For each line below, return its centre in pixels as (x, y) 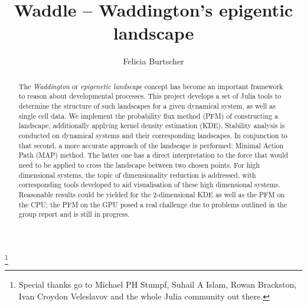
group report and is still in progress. (74, 214)
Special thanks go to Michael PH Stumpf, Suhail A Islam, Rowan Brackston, (158, 284)
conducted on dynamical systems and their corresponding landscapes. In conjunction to (153, 135)
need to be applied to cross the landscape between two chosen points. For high (139, 165)
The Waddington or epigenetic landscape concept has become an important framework (151, 86)
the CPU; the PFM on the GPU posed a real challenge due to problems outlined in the (153, 204)
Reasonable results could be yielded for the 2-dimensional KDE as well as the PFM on (151, 194)
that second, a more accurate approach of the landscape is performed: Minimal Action (151, 145)
